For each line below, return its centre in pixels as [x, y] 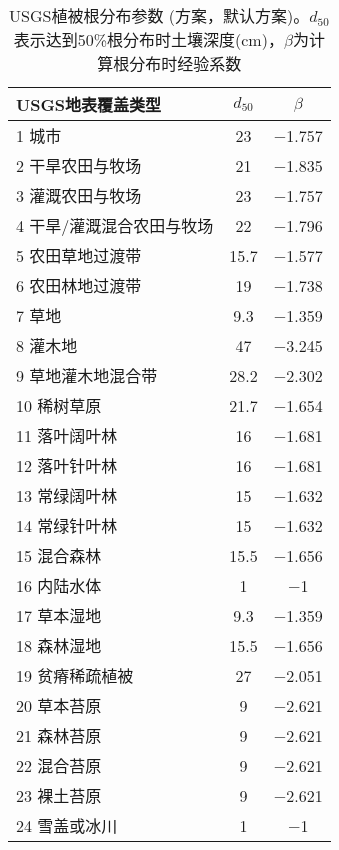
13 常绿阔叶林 [67, 495]
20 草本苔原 [59, 705]
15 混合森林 [59, 555]
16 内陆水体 [59, 585]
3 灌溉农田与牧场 [79, 195]
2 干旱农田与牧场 [79, 165]
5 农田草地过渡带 [79, 255]
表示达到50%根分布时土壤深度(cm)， [148, 39]
